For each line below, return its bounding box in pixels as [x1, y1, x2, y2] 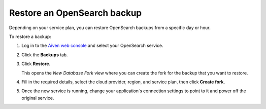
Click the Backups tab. [21, 52, 68, 58]
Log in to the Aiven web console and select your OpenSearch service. [21, 42, 164, 49]
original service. [21, 95, 54, 101]
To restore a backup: [9, 34, 51, 39]
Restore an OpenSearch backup [9, 7, 142, 18]
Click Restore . [21, 61, 51, 67]
